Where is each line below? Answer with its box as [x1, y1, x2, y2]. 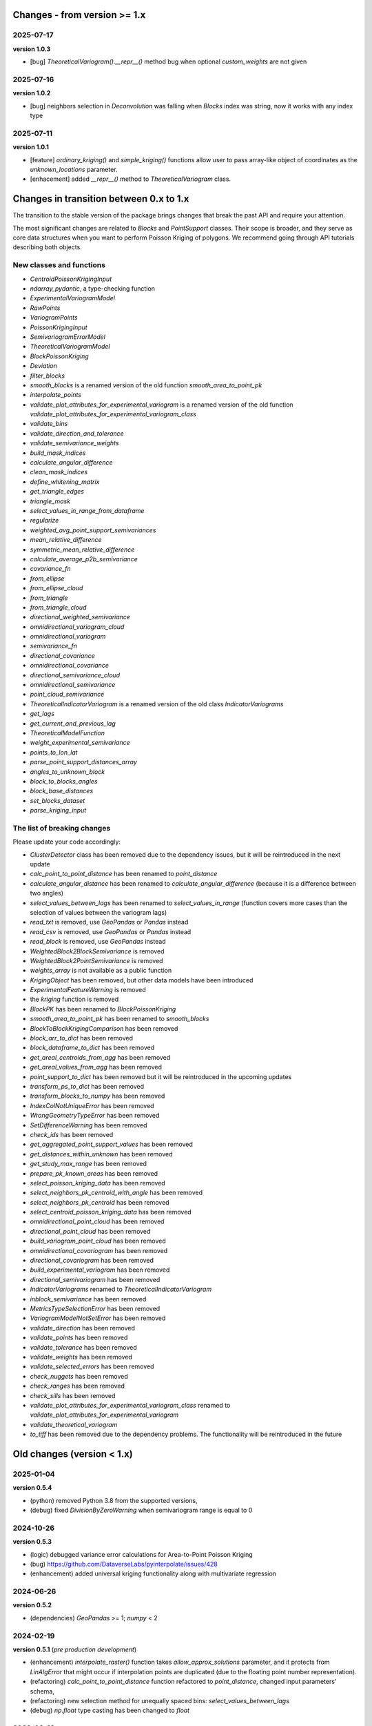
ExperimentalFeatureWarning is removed [30, 986, 146, 994]
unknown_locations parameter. [30, 166, 118, 173]
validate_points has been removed [30, 1333, 128, 1342]
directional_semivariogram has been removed [30, 1275, 161, 1283]
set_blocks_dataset [30, 796, 85, 804]
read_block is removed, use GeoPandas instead [30, 938, 166, 946]
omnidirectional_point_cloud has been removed [30, 1217, 165, 1225]
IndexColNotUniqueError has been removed [30, 1101, 154, 1109]
